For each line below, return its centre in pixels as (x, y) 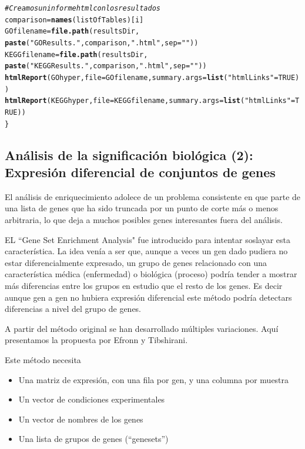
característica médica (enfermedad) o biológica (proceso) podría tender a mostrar (151, 274)
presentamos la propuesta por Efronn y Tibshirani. (96, 340)
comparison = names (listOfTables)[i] (74, 20)
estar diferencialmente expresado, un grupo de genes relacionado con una (136, 262)
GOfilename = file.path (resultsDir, (72, 31)
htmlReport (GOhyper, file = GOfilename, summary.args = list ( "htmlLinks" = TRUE (150, 77)
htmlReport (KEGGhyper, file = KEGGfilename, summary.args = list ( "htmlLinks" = (150, 101)
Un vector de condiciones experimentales (92, 399)
